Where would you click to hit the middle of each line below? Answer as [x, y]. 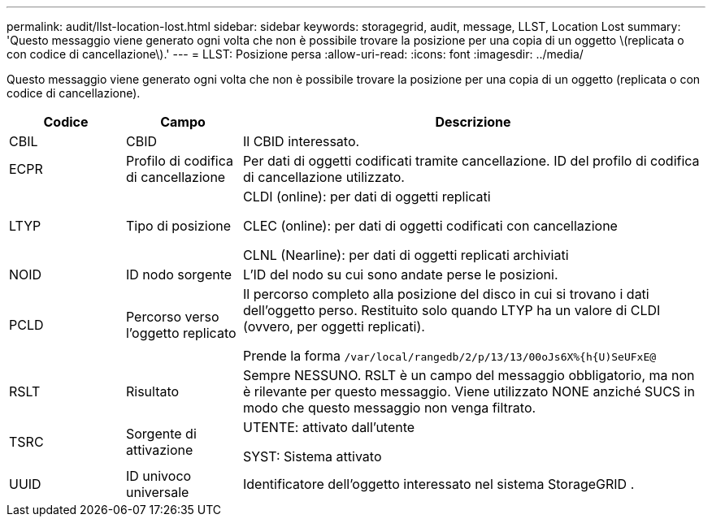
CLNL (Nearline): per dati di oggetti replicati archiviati [406, 255]
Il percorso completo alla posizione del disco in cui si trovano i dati [446, 294]
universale [157, 492]
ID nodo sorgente [179, 274]
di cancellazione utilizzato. [323, 177]
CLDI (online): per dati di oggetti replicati [367, 197]
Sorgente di [161, 434]
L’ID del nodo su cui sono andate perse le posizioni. [400, 274]
